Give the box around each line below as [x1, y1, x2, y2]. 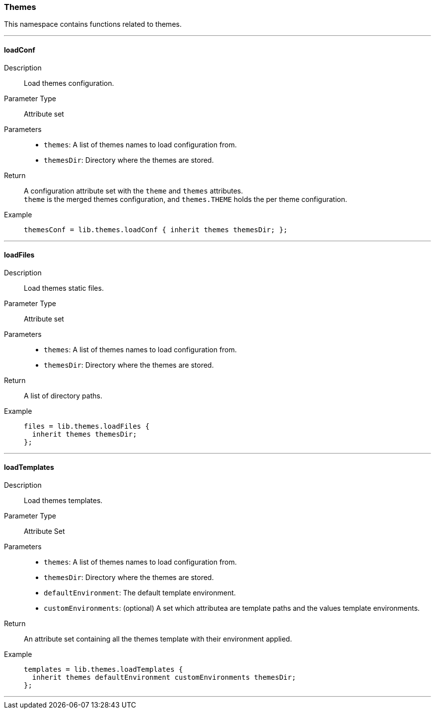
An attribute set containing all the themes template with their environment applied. [24, 635, 292, 644]
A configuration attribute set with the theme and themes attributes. [24, 186, 243, 195]
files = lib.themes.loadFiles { [24, 422, 149, 430]
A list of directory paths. [24, 391, 102, 400]
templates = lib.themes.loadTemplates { [24, 665, 183, 674]
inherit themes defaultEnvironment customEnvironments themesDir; [32, 673, 296, 682]
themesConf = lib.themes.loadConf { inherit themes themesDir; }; [24, 225, 288, 234]
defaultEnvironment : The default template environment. [44, 588, 236, 597]
